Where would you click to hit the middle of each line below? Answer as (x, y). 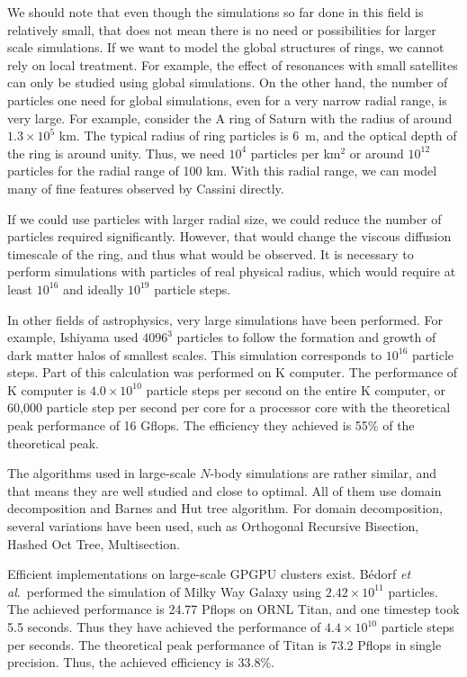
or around (377, 153)
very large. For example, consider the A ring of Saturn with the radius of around (230, 117)
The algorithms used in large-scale (102, 473)
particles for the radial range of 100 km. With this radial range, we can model (222, 171)
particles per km (296, 153)
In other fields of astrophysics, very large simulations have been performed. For (225, 319)
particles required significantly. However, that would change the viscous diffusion (229, 236)
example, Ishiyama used (73, 337)
